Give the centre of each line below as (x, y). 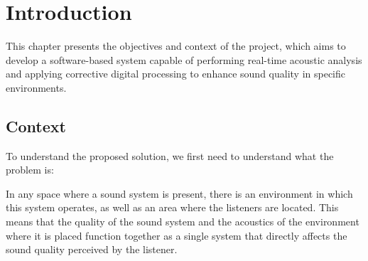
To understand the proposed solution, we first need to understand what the (170, 155)
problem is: (30, 170)
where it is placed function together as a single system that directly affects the (177, 235)
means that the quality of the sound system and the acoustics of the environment (183, 222)
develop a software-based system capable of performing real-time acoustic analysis (184, 59)
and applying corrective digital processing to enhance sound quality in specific (176, 74)
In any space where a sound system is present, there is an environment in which (179, 193)
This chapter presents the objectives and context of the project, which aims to (176, 46)
